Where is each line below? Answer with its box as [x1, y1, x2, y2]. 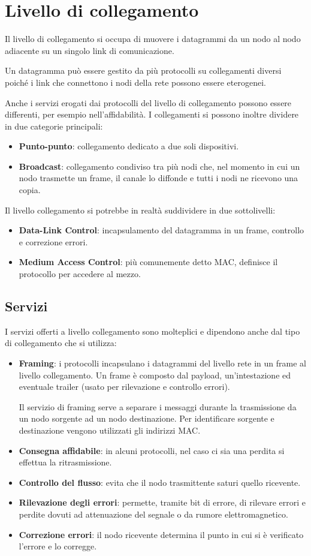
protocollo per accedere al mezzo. [19, 268, 141, 280]
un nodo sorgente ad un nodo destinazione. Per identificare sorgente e [19, 412, 274, 425]
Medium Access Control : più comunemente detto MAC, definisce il [19, 256, 278, 268]
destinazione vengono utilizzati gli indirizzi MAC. [19, 423, 201, 436]
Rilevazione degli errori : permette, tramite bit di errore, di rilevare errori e [19, 496, 306, 509]
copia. [19, 184, 41, 196]
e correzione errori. [19, 235, 88, 248]
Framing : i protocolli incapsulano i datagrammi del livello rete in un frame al [19, 357, 306, 369]
